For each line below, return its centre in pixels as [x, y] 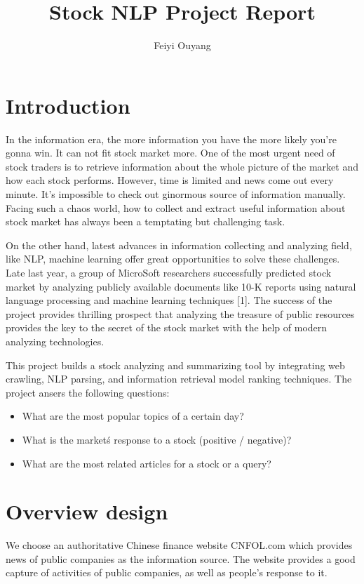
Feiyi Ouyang [182, 45]
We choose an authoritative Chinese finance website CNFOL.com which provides [179, 545]
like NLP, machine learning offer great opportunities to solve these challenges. [173, 259]
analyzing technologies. [55, 341]
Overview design [87, 511]
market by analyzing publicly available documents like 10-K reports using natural [181, 286]
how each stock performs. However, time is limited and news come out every [170, 180]
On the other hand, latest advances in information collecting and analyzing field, [179, 245]
